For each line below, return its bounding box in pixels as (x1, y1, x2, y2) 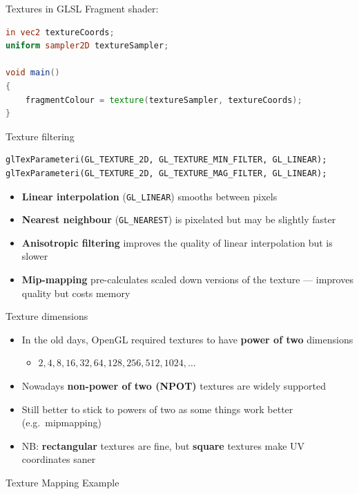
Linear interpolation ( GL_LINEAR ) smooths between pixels (21, 189, 278, 203)
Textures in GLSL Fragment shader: (6, 1, 159, 15)
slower (21, 249, 48, 263)
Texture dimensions (6, 309, 88, 323)
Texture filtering (6, 129, 75, 143)
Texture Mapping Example (6, 475, 119, 489)
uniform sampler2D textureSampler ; (6, 41, 169, 51)
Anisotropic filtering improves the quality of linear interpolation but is (21, 235, 333, 249)
